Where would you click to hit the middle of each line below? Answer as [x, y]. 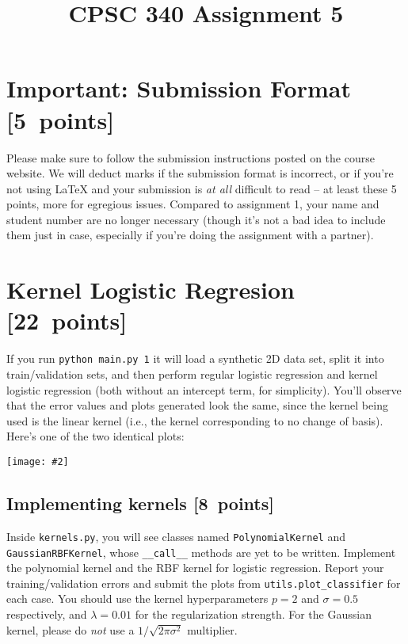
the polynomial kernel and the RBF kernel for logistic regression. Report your [195, 568]
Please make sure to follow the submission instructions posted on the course [191, 157]
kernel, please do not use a [71, 629]
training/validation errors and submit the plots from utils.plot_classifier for [204, 583]
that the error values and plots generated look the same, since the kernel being [197, 405]
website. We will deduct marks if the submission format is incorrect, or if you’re [200, 173]
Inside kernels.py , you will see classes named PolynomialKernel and [176, 536]
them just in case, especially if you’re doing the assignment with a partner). [190, 235]
